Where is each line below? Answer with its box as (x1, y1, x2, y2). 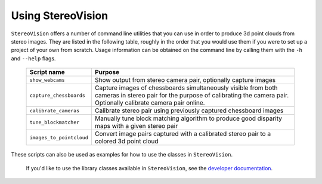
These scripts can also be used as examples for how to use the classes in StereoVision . (11, 151, 233, 158)
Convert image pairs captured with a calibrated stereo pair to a (94, 130, 271, 138)
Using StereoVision (11, 9, 109, 22)
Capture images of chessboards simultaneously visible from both (94, 84, 278, 92)
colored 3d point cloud (94, 137, 159, 146)
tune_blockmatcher (29, 119, 80, 125)
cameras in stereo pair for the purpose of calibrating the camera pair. (94, 91, 289, 100)
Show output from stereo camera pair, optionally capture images (94, 76, 276, 84)
